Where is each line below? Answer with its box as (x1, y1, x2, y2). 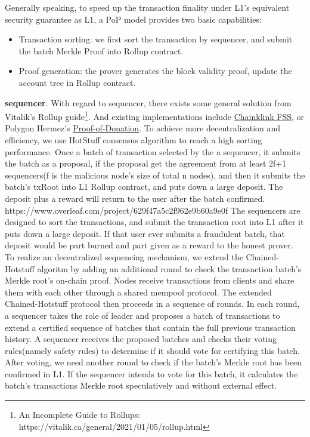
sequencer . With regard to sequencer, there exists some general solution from (5, 96, 292, 109)
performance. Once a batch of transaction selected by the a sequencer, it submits (5, 145, 300, 158)
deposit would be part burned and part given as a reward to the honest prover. (5, 239, 293, 251)
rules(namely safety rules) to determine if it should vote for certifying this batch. (5, 344, 300, 356)
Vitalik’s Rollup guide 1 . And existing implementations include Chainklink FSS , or (5, 109, 305, 122)
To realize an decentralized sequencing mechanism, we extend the (5, 250, 243, 263)
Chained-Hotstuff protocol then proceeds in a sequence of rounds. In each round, (5, 297, 300, 310)
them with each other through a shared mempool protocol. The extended (5, 285, 272, 298)
